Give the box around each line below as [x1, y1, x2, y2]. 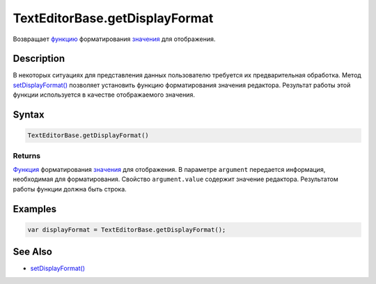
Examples [13, 203, 57, 215]
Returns [13, 150, 41, 160]
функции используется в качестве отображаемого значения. [13, 90, 195, 99]
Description [13, 53, 65, 65]
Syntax [13, 109, 45, 121]
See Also [13, 246, 52, 258]
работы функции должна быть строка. [13, 184, 127, 193]
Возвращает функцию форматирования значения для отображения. [13, 35, 216, 43]
